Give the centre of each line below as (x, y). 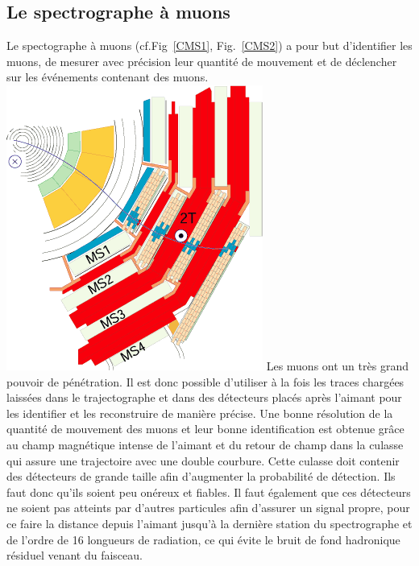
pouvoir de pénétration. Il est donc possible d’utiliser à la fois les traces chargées (205, 381)
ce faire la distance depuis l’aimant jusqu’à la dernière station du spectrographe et (209, 523)
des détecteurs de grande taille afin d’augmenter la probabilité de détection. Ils (201, 476)
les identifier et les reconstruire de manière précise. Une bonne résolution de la (200, 413)
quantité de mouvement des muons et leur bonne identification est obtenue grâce (205, 429)
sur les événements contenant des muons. (108, 77)
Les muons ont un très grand (337, 365)
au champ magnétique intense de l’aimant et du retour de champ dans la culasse (205, 444)
